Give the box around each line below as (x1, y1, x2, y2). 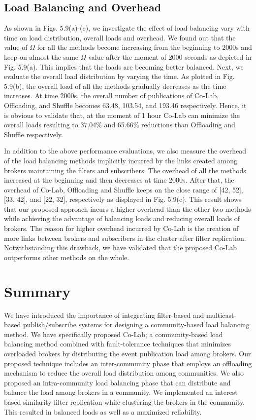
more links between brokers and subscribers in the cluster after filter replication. (4, 232, 246, 243)
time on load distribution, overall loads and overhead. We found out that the (4, 32, 236, 42)
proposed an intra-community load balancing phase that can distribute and (4, 377, 231, 387)
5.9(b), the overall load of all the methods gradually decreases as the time (4, 80, 226, 91)
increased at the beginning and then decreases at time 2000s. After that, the (4, 175, 234, 185)
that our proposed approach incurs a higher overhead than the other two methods (4, 203, 251, 214)
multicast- (206, 309, 237, 320)
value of (4, 42, 28, 52)
